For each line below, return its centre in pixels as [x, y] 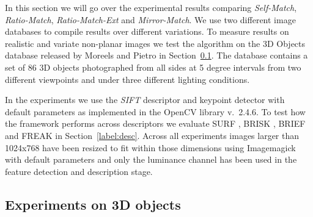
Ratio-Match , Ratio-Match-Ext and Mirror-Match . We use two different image [150, 19]
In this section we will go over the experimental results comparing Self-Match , [151, 7]
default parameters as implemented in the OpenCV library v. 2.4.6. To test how [155, 111]
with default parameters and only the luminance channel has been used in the [151, 159]
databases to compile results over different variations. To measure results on [147, 31]
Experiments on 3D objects [93, 204]
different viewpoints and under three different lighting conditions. [127, 79]
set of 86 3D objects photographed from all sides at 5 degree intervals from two [153, 67]
